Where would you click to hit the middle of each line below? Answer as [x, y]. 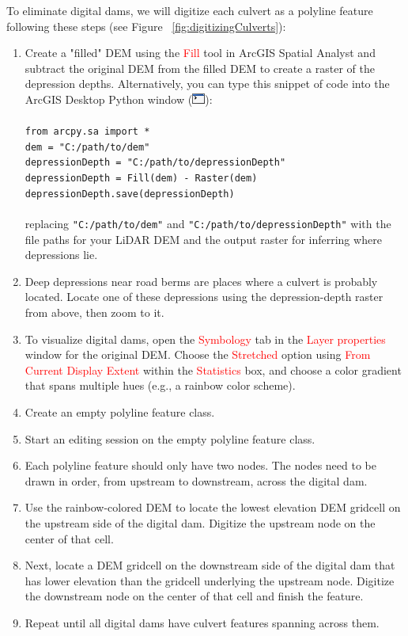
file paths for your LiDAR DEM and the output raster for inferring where [203, 239]
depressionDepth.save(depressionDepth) [130, 194]
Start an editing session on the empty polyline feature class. [170, 438]
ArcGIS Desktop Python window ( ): [119, 99]
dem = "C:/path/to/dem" [87, 147]
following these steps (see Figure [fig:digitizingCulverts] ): [146, 26]
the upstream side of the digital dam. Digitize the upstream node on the [200, 523]
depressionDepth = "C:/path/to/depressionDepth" [155, 163]
